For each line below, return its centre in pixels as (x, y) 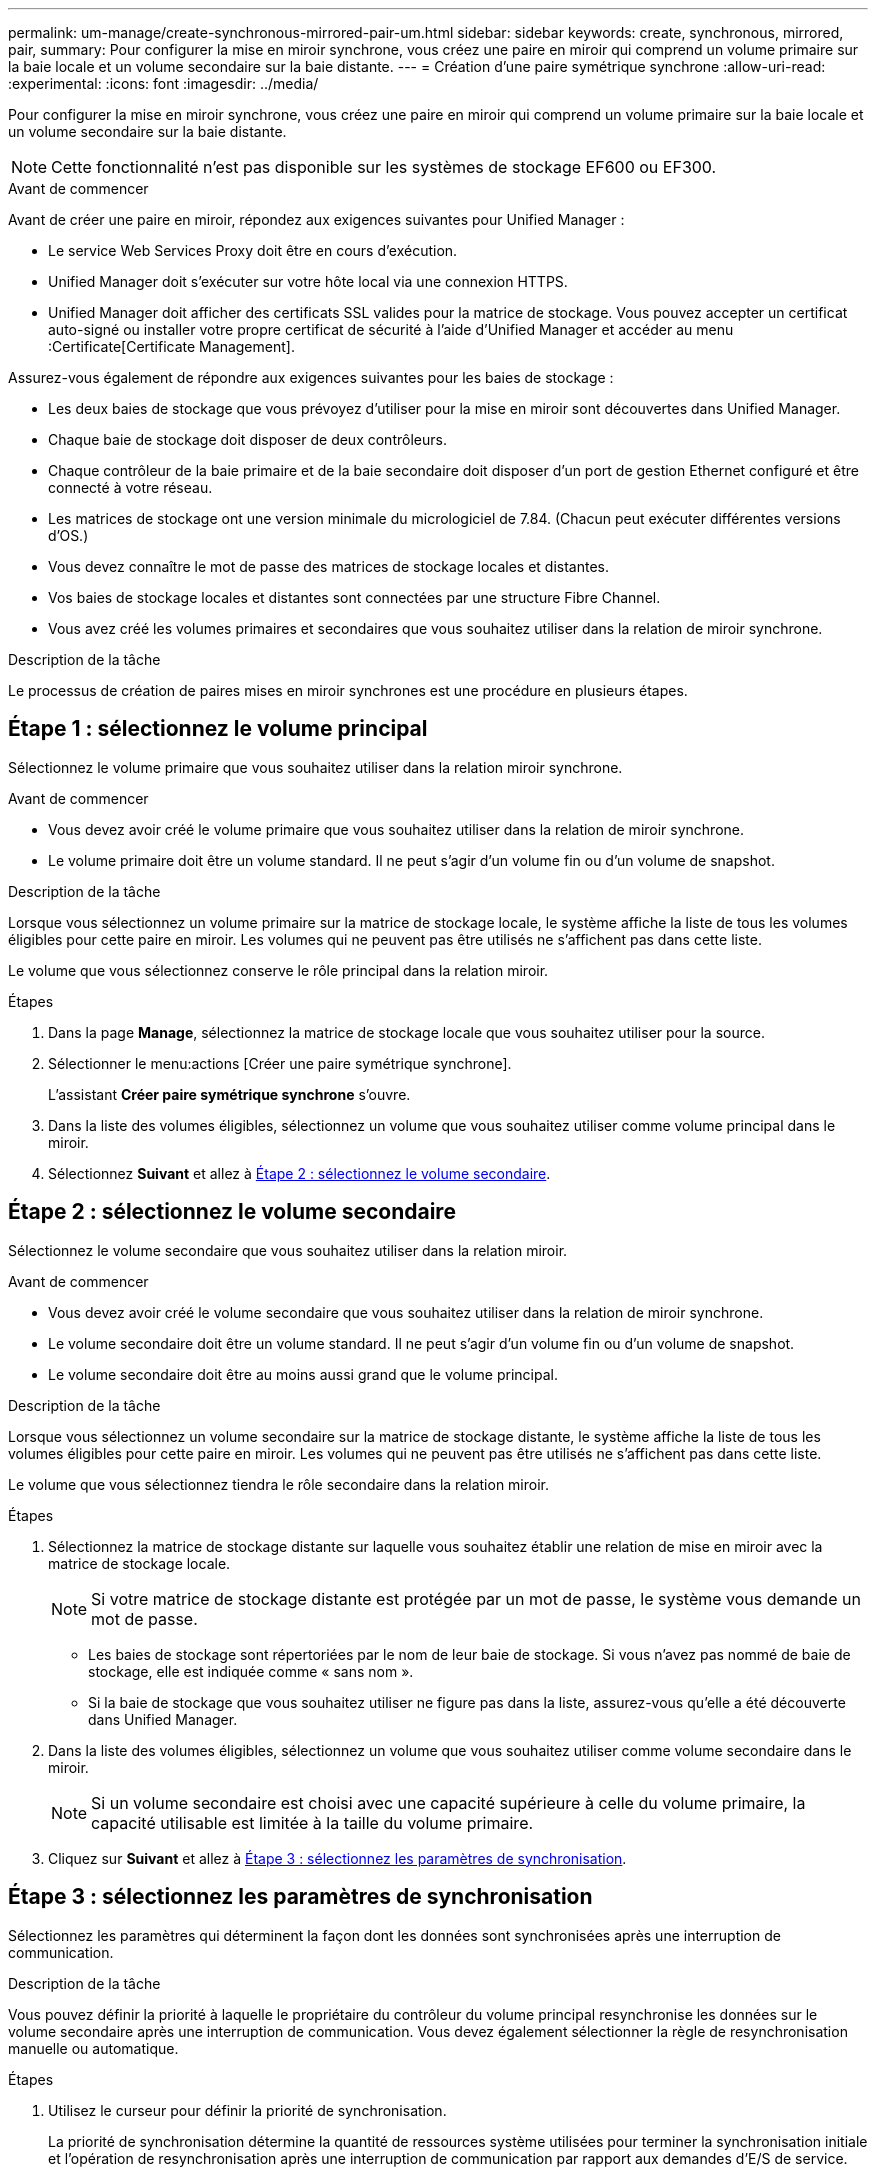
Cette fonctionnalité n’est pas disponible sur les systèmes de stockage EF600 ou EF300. (384, 167)
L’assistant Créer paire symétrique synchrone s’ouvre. (229, 1094)
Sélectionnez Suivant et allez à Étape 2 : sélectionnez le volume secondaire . (299, 1173)
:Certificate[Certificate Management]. (171, 346)
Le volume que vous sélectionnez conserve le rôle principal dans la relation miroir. (278, 970)
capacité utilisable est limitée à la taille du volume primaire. (312, 1822)
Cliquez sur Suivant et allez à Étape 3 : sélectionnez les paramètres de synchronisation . (337, 1858)
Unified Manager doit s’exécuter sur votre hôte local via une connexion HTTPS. (308, 281)
